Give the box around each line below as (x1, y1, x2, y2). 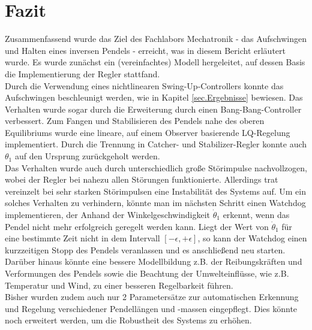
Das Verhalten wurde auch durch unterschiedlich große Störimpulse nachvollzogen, (5, 161, 307, 174)
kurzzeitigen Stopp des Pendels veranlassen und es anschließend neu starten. (5, 243, 286, 256)
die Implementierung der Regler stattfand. (5, 67, 160, 80)
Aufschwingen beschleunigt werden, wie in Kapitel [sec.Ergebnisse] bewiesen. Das (5, 91, 303, 104)
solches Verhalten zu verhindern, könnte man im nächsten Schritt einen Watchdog (5, 196, 306, 209)
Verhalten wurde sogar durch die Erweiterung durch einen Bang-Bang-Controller (5, 102, 302, 115)
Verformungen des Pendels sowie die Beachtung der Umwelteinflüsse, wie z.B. (5, 267, 289, 279)
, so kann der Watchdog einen (197, 232, 307, 244)
